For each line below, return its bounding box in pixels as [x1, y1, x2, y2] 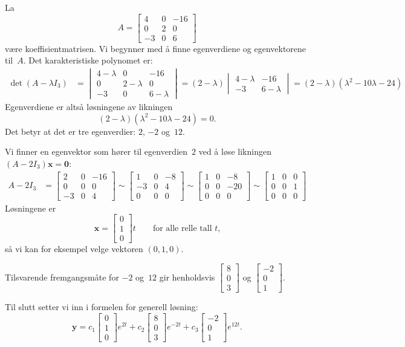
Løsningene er [5, 201, 56, 214]
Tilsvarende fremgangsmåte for [5, 270, 119, 283]
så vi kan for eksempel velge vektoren [5, 242, 143, 255]
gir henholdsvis [159, 270, 215, 283]
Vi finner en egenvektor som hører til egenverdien [5, 145, 188, 158]
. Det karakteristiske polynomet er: [23, 54, 153, 66]
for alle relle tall [152, 224, 212, 233]
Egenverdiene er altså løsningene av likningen [5, 100, 173, 113]
